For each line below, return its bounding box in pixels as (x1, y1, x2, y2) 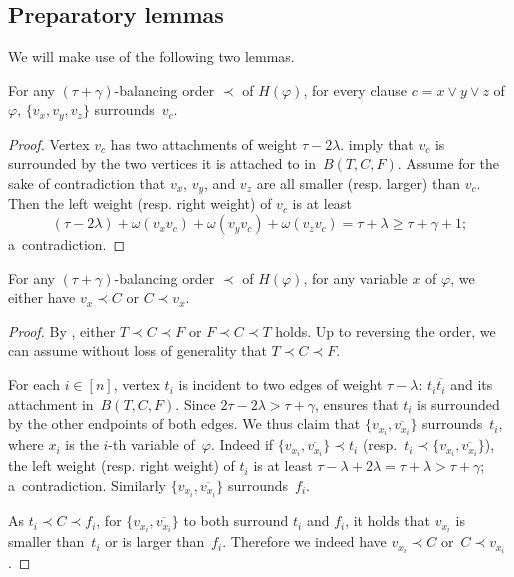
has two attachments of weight (110, 133, 298, 154)
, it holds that (345, 510, 431, 531)
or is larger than (105, 531, 205, 552)
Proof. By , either (8, 320, 116, 341)
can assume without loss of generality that (8, 340, 267, 361)
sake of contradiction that (8, 173, 166, 194)
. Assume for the (397, 153, 500, 174)
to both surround (183, 510, 289, 531)
